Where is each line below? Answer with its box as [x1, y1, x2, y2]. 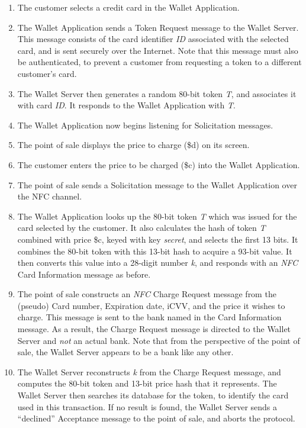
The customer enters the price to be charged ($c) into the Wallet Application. [17, 158, 300, 170]
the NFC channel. [17, 190, 82, 202]
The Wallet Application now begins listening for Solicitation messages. [17, 118, 273, 131]
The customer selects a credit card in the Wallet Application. [17, 1, 240, 13]
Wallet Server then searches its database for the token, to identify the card [17, 389, 289, 401]
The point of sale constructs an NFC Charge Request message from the [17, 288, 276, 300]
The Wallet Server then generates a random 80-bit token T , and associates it [17, 87, 297, 99]
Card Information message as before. [17, 268, 151, 280]
